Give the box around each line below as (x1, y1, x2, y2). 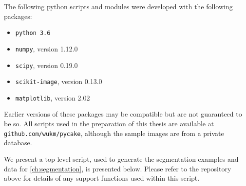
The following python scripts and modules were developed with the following (4, 1, 233, 11)
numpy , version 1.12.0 (15, 43, 78, 53)
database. (4, 137, 32, 148)
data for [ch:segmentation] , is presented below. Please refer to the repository (4, 163, 231, 173)
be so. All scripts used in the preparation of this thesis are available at (4, 118, 214, 129)
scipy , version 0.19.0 (15, 60, 78, 70)
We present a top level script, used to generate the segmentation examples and (4, 153, 239, 164)
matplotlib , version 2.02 (15, 92, 90, 102)
